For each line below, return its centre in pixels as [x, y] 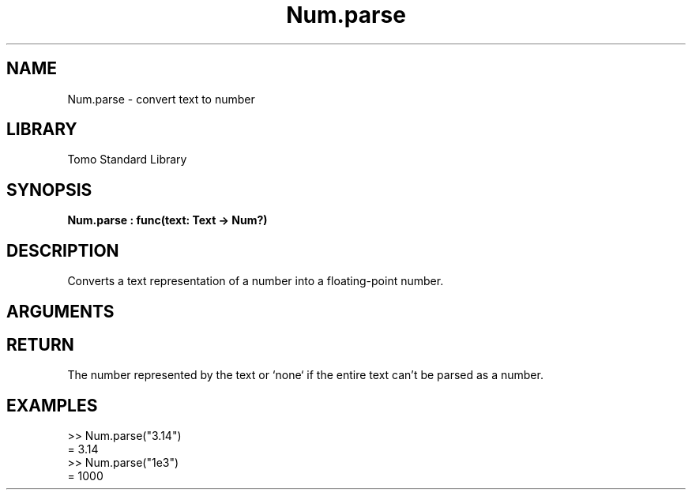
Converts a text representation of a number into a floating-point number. [256, 281]
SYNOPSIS [49, 190]
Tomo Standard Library [127, 160]
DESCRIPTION [63, 250]
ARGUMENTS [60, 311]
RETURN [40, 344]
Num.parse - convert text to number [161, 99]
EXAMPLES [52, 405]
